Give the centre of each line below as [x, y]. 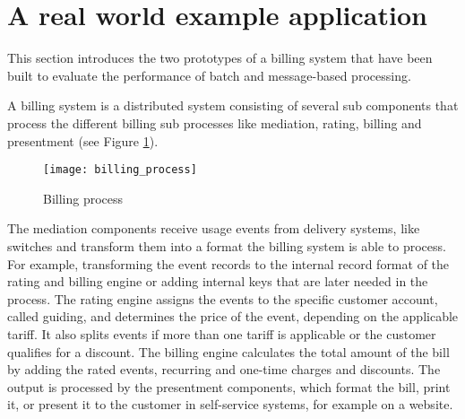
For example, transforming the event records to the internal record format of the [228, 263]
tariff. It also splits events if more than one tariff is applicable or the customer [222, 333]
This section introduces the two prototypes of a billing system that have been [220, 58]
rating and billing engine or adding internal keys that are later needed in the [218, 281]
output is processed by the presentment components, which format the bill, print [229, 386]
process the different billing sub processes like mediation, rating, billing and [215, 122]
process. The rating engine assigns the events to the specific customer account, [223, 298]
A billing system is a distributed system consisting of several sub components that [233, 105]
